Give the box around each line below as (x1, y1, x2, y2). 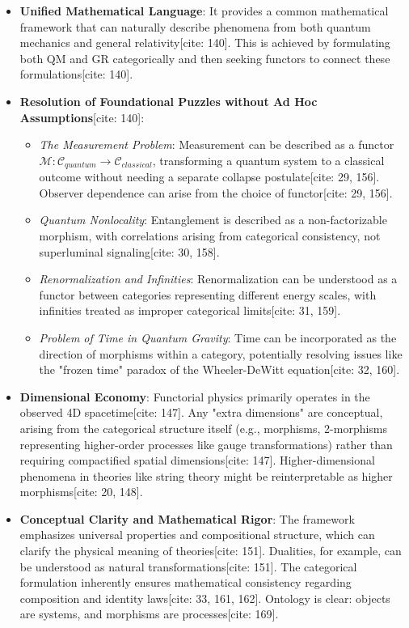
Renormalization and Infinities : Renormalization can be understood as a (39, 270, 398, 287)
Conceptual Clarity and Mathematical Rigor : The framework (19, 510, 355, 527)
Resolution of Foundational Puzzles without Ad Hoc (19, 92, 318, 109)
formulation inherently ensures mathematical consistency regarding (19, 574, 352, 591)
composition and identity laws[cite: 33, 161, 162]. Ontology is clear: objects (19, 589, 390, 606)
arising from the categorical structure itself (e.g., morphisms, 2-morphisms (19, 419, 388, 436)
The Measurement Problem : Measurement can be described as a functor (39, 136, 394, 153)
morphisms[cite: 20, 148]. (19, 483, 143, 500)
